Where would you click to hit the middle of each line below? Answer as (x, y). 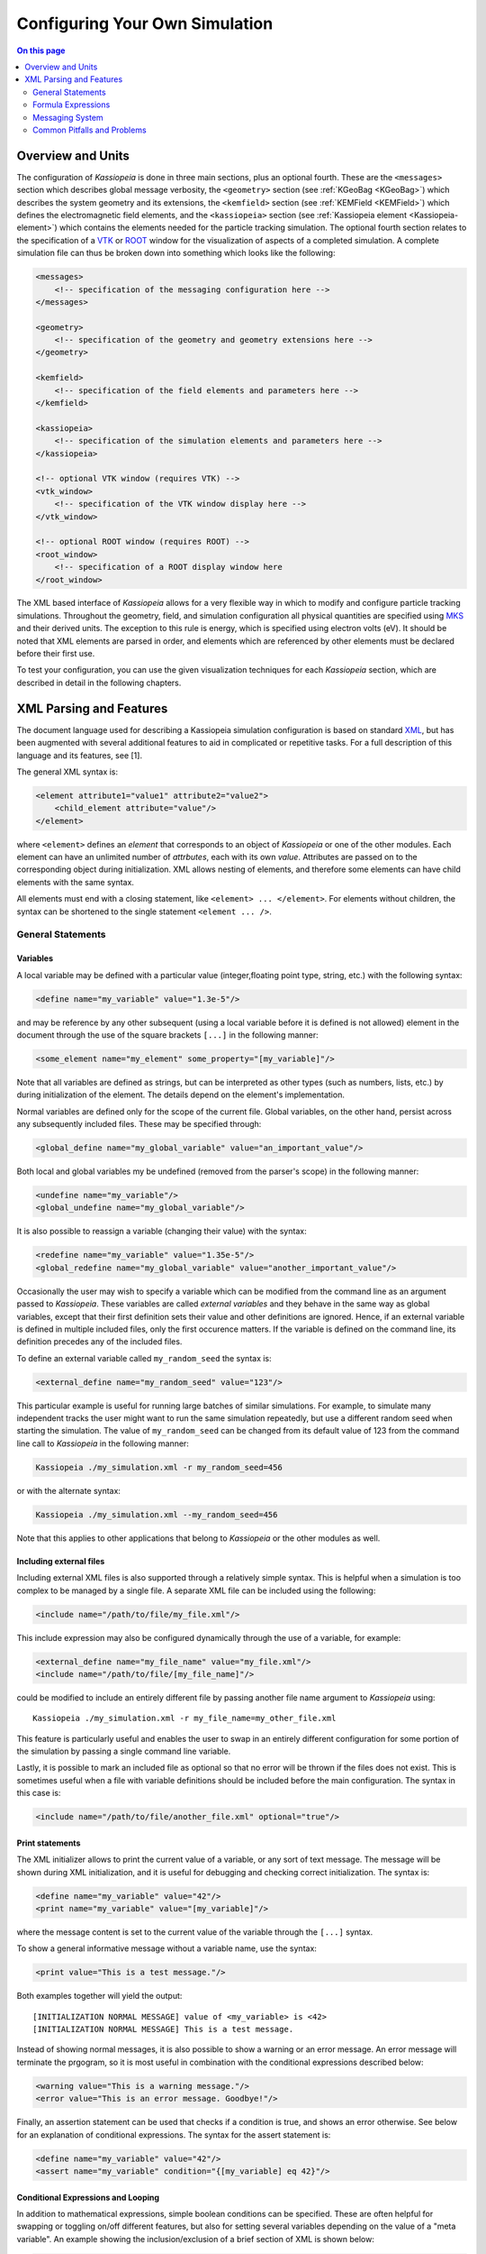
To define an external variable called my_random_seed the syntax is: (144, 1358)
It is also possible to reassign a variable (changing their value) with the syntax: (162, 1232)
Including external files (61, 1561)
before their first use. (56, 654)
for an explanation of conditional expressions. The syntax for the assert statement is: (174, 2135)
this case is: (39, 1793)
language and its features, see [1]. (80, 755)
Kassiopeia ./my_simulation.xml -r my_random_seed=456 (159, 1467)
